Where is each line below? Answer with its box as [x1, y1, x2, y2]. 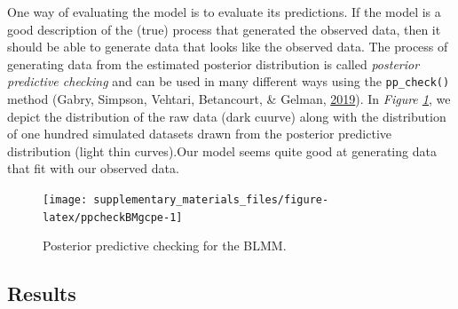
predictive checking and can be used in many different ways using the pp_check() [7, 72, 450, 91]
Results [7, 280, 76, 307]
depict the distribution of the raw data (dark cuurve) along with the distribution [7, 107, 446, 125]
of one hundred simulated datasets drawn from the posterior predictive [7, 124, 392, 143]
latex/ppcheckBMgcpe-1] [43, 210, 183, 224]
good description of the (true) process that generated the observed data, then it [7, 20, 441, 38]
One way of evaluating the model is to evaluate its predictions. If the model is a [7, 3, 441, 20]
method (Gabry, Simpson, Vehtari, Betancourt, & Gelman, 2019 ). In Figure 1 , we [7, 90, 451, 108]
